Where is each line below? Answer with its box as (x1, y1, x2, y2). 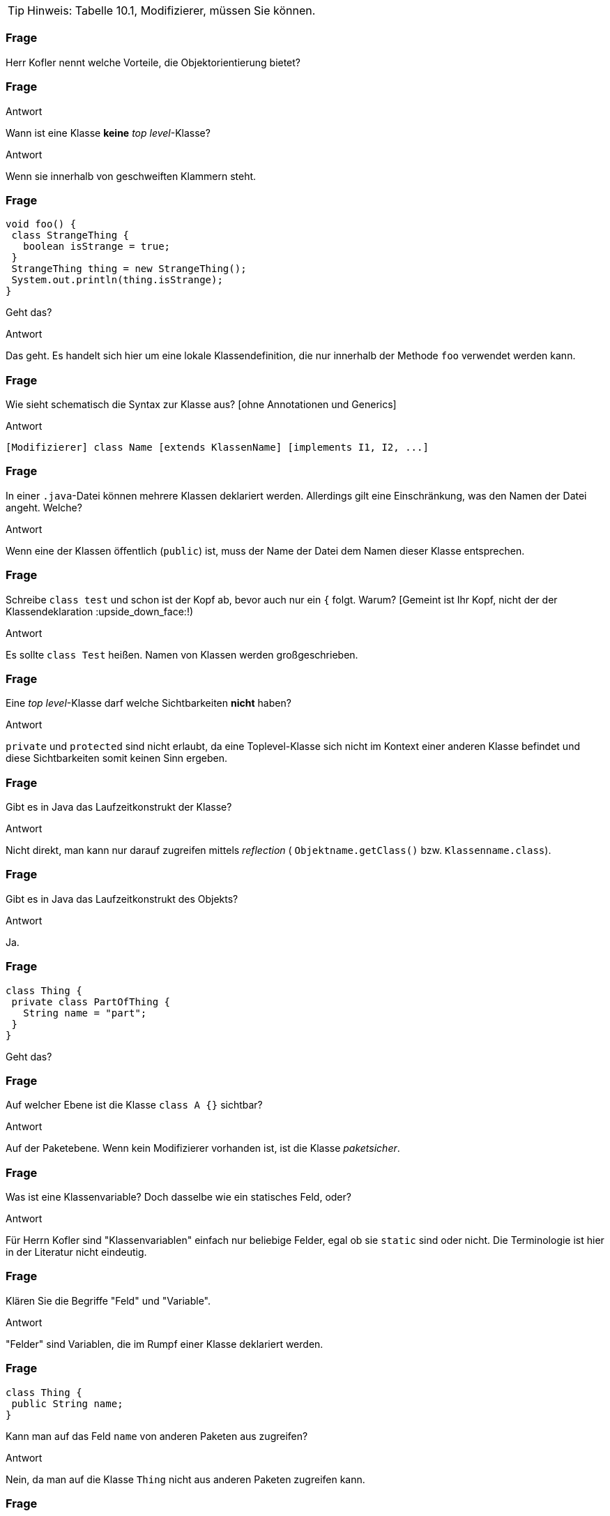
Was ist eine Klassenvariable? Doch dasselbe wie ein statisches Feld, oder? (6, 1191, 351, 1203)
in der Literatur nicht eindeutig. (6, 1246, 147, 1258)
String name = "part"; (23, 1007, 147, 1019)
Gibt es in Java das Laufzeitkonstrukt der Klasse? (6, 801, 232, 813)
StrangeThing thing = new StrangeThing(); (11, 263, 247, 275)
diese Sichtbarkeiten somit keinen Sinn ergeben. (6, 752, 228, 765)
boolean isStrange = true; (23, 241, 171, 253)
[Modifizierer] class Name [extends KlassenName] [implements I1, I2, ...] (6, 442, 429, 453)
